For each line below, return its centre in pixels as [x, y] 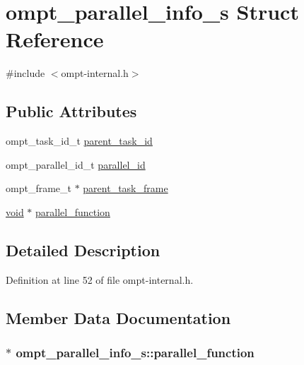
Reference [55, 39]
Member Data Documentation [118, 317]
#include [25, 73]
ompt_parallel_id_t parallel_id [76, 164]
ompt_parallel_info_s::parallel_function [135, 352]
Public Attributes [71, 111]
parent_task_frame [125, 188]
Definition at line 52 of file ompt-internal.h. [100, 279]
